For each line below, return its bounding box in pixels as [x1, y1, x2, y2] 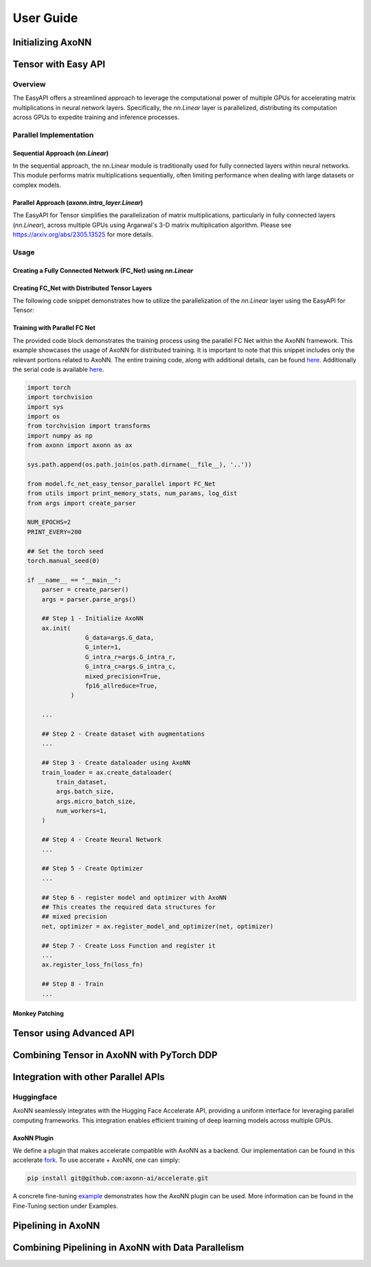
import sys [27, 403, 64, 410]
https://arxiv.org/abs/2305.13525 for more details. [12, 230, 154, 239]
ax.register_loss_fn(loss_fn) [41, 961, 144, 969]
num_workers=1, [56, 807, 108, 815]
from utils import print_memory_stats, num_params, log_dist [27, 489, 238, 498]
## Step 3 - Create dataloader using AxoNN [41, 759, 190, 767]
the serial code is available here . [12, 365, 104, 373]
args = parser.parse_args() [41, 595, 137, 603]
